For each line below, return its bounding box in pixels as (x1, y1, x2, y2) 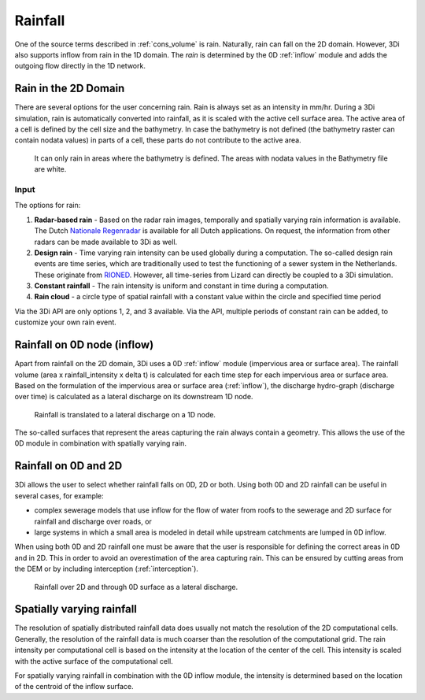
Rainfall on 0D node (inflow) (14, 339, 154, 352)
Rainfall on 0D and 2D (14, 459, 123, 472)
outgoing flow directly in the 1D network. (14, 61, 146, 71)
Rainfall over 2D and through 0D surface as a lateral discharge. (34, 582, 238, 591)
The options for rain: (14, 201, 81, 210)
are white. (34, 165, 67, 174)
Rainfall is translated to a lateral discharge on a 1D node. (34, 409, 216, 419)
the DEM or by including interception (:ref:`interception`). (14, 564, 198, 574)
